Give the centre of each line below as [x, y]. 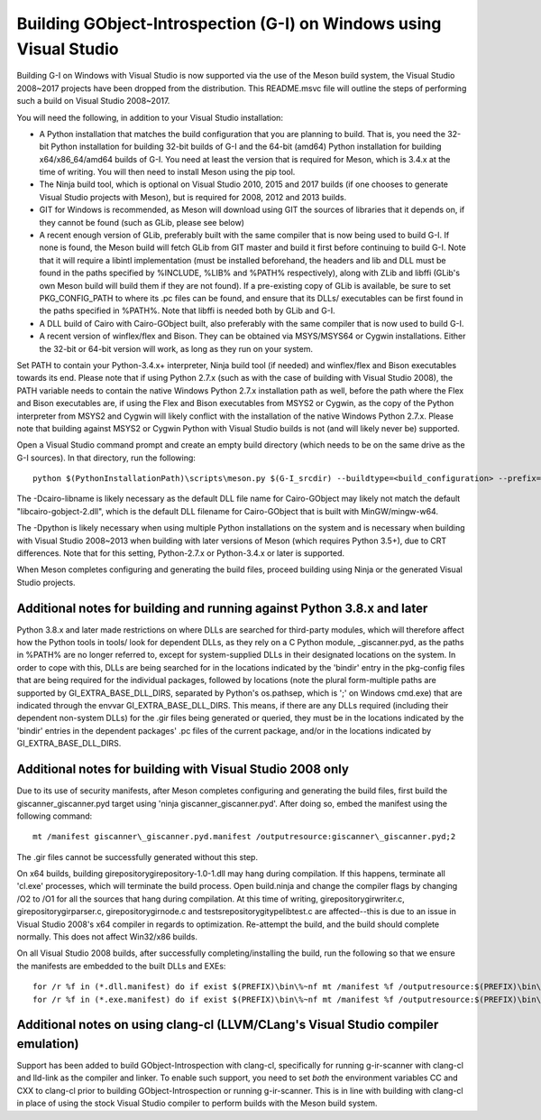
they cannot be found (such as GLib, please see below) [142, 222]
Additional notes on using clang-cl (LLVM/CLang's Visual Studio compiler [228, 1025]
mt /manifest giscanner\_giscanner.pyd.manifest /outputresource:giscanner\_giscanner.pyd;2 [244, 837]
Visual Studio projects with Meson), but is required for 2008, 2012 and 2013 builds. [193, 197]
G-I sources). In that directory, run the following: [106, 458]
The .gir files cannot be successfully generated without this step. [138, 856]
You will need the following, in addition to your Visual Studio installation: [150, 117]
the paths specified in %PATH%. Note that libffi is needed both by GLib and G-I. [187, 310]
